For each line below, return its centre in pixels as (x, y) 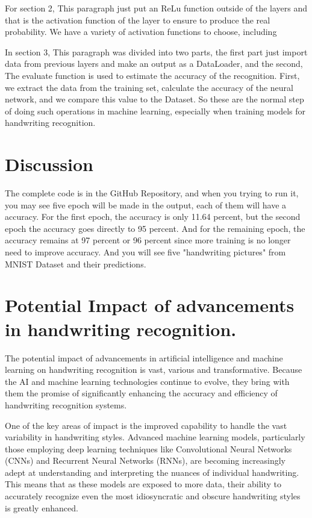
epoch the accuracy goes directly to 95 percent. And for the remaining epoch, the (155, 228)
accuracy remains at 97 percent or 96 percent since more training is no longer (148, 240)
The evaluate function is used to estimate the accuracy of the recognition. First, (152, 75)
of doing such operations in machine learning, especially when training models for (155, 111)
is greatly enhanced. (42, 507)
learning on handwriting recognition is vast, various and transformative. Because (154, 370)
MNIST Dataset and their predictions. (76, 264)
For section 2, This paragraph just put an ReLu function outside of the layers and (156, 8)
